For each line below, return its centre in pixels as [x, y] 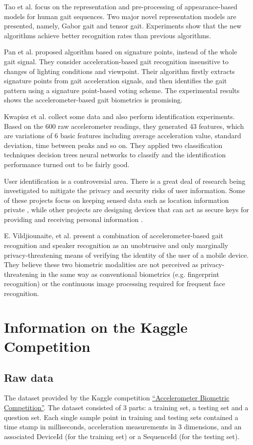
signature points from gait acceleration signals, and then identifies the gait [115, 81]
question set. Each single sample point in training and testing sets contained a [121, 417]
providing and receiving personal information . [73, 219]
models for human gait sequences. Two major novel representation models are [120, 16]
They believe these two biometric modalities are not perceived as [101, 264]
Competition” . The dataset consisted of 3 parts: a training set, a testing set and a [126, 407]
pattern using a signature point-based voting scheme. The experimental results [122, 90]
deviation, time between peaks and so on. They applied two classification [113, 145]
